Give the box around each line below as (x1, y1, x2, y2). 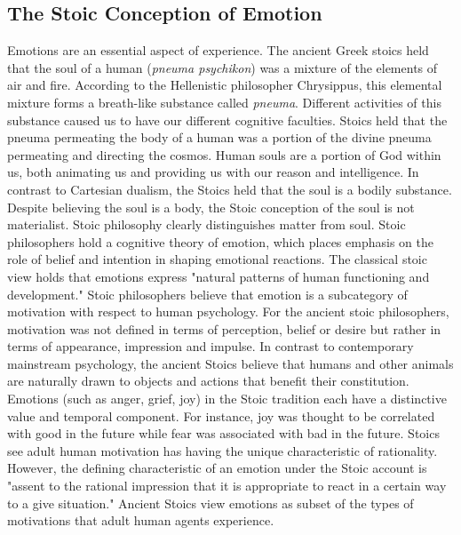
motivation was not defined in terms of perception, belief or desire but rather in (7, 319, 441, 338)
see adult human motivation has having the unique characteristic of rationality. (7, 441, 438, 459)
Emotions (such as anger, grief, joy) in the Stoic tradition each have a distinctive (7, 389, 447, 408)
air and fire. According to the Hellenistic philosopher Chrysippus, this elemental (7, 76, 442, 94)
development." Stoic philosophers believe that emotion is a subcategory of (7, 284, 408, 303)
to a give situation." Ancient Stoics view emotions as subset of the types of (7, 493, 414, 512)
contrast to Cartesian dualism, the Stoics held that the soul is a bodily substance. (7, 180, 452, 198)
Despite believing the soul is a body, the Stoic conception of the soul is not (7, 197, 415, 216)
